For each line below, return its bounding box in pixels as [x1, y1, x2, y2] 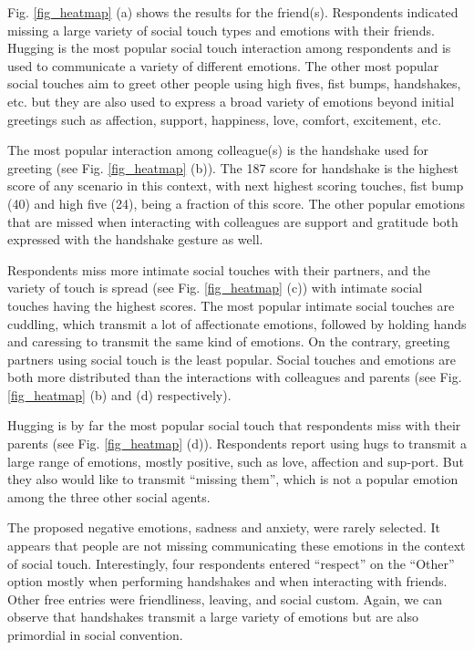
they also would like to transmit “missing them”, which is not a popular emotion [7, 469, 459, 489]
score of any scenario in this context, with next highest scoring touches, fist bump [7, 176, 464, 195]
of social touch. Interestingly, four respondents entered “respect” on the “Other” [7, 553, 455, 573]
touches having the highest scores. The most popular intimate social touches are [7, 295, 455, 315]
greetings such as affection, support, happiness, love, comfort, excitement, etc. [7, 109, 442, 129]
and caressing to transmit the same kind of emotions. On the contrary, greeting [7, 332, 450, 351]
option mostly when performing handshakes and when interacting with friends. [7, 572, 448, 591]
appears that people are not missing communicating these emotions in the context [7, 536, 466, 555]
